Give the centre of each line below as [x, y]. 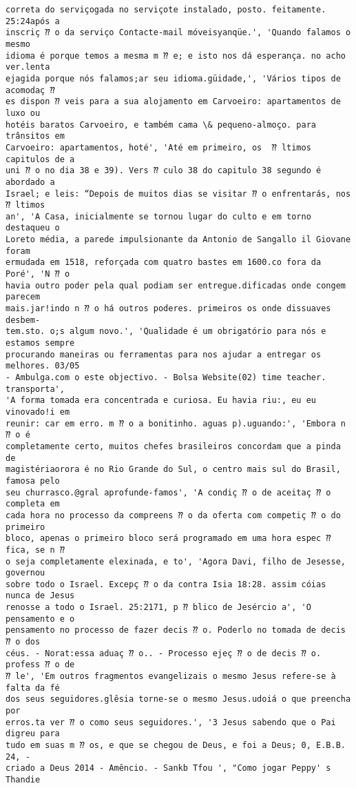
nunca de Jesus [40, 596]
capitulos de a [40, 159]
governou [25, 573]
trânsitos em [35, 136]
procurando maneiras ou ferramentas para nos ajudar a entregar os [164, 354]
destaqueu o [33, 228]
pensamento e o [40, 619]
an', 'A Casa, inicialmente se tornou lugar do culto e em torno [158, 216]
